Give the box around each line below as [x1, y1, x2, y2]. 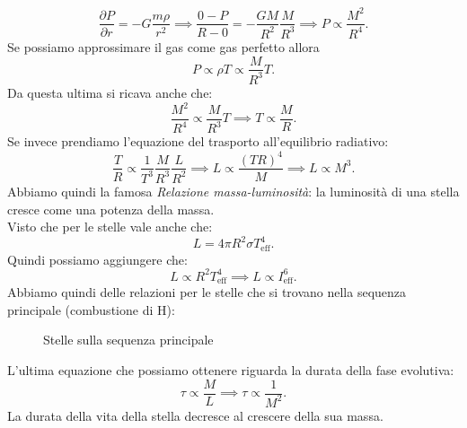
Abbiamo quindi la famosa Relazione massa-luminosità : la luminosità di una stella [7, 181, 460, 200]
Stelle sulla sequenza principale [43, 330, 214, 349]
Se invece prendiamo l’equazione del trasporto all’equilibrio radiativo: [7, 132, 389, 151]
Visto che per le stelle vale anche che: [7, 217, 213, 236]
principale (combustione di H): [7, 300, 175, 319]
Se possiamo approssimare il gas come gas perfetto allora [7, 37, 320, 56]
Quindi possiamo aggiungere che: [7, 249, 188, 268]
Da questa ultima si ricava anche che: [7, 83, 213, 101]
